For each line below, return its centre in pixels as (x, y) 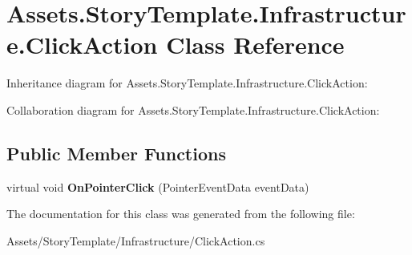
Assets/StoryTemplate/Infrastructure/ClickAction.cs (136, 240)
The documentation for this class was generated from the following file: (181, 214)
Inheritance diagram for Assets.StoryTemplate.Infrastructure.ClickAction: (187, 83)
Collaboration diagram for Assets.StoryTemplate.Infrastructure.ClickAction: (193, 109)
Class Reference (255, 45)
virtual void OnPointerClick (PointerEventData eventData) (158, 186)
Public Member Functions (116, 153)
